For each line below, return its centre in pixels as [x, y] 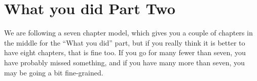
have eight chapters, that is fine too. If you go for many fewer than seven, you [125, 52]
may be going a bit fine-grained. [54, 72]
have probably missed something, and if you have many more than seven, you [124, 62]
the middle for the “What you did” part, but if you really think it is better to [125, 42]
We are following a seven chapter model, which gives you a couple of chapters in [128, 33]
